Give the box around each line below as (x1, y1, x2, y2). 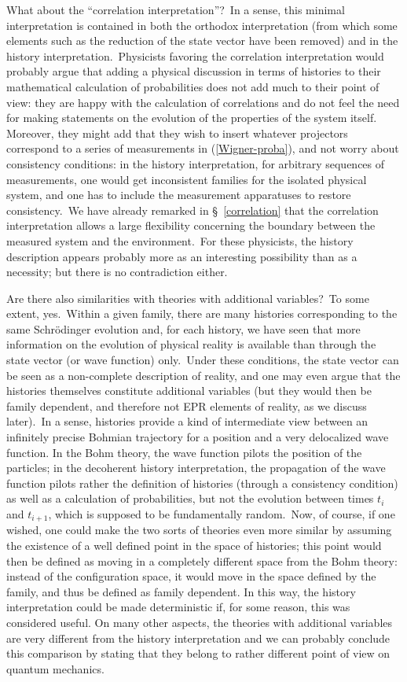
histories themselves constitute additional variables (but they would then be (6, 382, 372, 399)
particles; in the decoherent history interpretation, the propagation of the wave (6, 459, 386, 476)
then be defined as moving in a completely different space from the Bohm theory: (6, 552, 398, 569)
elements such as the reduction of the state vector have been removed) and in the (6, 32, 398, 49)
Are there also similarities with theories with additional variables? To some (6, 289, 369, 306)
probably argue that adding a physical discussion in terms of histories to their (6, 63, 381, 79)
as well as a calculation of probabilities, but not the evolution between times (6, 490, 374, 507)
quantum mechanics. (6, 660, 104, 676)
